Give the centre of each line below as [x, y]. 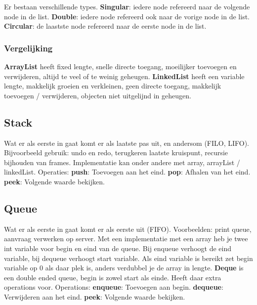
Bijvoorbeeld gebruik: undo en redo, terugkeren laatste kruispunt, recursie [116, 152]
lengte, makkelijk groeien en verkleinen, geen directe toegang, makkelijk [113, 86]
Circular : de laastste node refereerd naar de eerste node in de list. [105, 26]
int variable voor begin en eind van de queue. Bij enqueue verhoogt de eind [118, 248]
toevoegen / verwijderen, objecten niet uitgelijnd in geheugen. [98, 95]
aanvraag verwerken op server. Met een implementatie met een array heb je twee [126, 239]
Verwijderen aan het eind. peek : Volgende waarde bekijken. [95, 296]
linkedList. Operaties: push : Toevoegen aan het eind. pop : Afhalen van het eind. [127, 172]
